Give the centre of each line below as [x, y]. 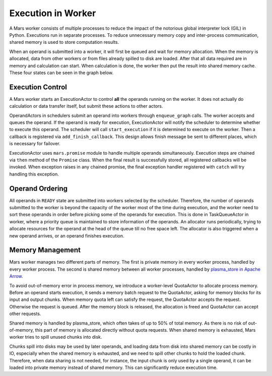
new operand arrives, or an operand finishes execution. [67, 236]
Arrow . [16, 276]
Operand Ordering [39, 188]
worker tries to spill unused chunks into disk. [56, 337]
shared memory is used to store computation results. [64, 42]
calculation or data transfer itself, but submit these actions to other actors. [86, 106]
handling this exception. [34, 174]
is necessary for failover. [35, 144]
